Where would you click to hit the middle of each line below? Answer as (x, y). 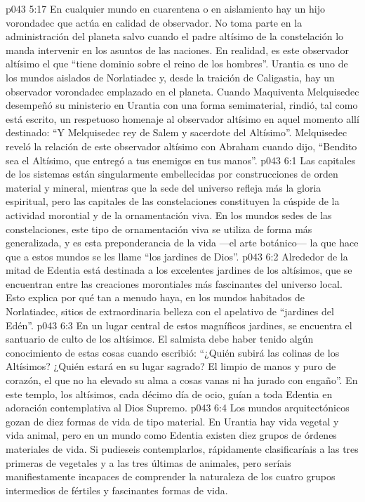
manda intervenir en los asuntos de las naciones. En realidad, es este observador (178, 49)
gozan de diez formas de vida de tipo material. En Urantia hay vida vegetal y (172, 421)
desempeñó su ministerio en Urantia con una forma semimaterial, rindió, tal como (182, 105)
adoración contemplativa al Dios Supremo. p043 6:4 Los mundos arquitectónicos (178, 408)
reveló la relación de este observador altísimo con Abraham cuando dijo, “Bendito (181, 146)
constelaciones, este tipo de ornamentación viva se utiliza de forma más (159, 229)
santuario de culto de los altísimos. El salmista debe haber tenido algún (160, 339)
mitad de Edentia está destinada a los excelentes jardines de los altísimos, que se (179, 270)
